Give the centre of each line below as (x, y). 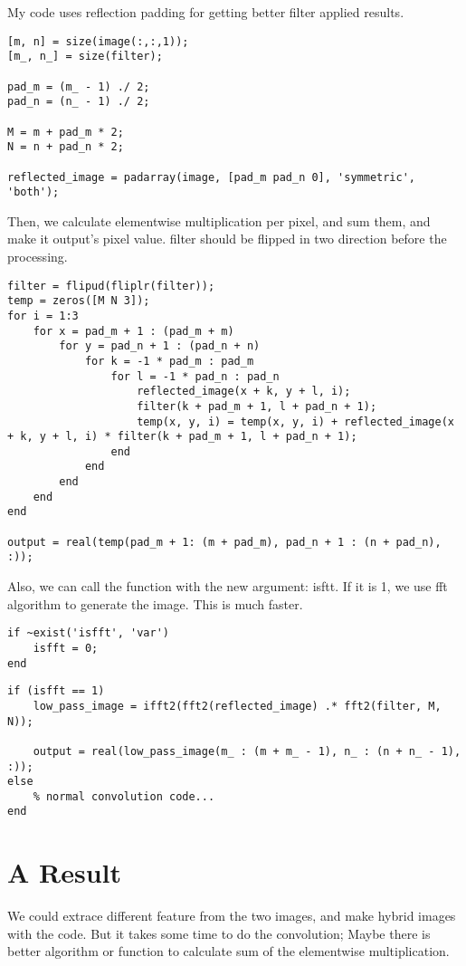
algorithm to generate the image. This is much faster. (155, 603)
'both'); (33, 192)
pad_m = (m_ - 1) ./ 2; (79, 86)
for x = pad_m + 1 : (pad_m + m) (133, 331)
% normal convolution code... (124, 796)
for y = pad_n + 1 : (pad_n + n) (160, 346)
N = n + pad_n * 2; (66, 147)
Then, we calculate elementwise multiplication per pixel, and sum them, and (219, 220)
